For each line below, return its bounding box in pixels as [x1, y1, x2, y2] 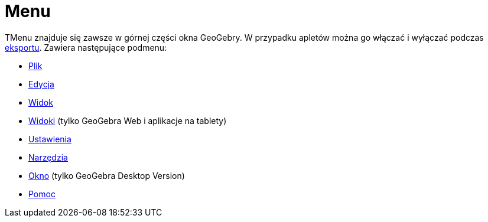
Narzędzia [28, 152, 68, 162]
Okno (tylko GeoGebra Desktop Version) [28, 170, 185, 181]
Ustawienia [28, 133, 71, 144]
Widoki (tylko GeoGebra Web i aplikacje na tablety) [28, 115, 227, 126]
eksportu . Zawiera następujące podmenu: [5, 42, 167, 53]
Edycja [28, 79, 54, 89]
